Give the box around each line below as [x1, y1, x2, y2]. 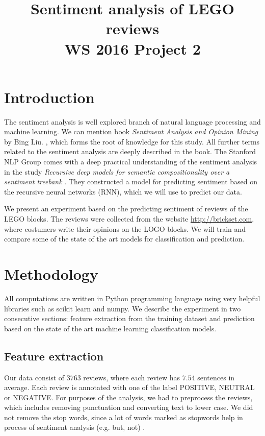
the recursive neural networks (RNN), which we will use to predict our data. [4, 186, 242, 197]
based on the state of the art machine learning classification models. [4, 323, 217, 333]
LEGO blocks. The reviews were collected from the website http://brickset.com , [4, 213, 254, 224]
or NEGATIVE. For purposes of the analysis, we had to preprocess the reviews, [4, 392, 253, 402]
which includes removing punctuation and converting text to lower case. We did [4, 402, 253, 413]
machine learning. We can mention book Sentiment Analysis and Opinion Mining [4, 126, 258, 137]
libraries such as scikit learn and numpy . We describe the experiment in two [4, 303, 241, 313]
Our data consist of [4, 372, 65, 382]
